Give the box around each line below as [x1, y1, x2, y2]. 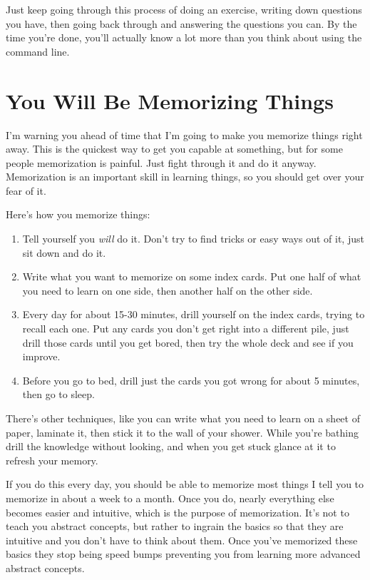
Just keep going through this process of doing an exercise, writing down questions [6, 2, 362, 16]
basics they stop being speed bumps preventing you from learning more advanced [6, 546, 361, 561]
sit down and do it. [22, 245, 106, 260]
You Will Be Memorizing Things [6, 86, 334, 115]
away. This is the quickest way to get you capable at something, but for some [6, 141, 343, 156]
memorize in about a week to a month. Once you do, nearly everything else [6, 490, 334, 505]
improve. [22, 349, 61, 364]
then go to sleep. [22, 387, 95, 402]
